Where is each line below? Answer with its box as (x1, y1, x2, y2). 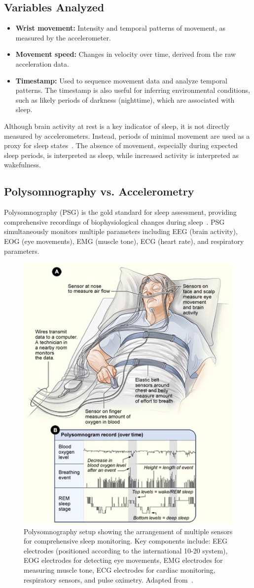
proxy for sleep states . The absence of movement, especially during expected (4, 140, 238, 151)
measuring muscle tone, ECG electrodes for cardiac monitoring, (24, 565, 216, 575)
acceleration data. (15, 58, 69, 69)
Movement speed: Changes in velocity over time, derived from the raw (15, 49, 236, 59)
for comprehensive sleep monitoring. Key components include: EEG (24, 536, 228, 546)
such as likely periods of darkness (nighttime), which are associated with (15, 94, 235, 105)
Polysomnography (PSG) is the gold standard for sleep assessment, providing (4, 207, 237, 217)
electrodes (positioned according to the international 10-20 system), (24, 545, 228, 555)
